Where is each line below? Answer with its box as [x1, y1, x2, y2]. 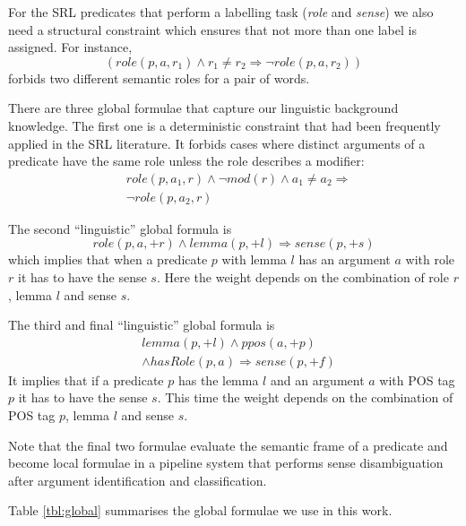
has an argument [298, 250, 391, 269]
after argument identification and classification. [8, 470, 267, 489]
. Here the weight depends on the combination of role [156, 268, 449, 286]
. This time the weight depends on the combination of [157, 388, 453, 407]
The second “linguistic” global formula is [8, 219, 232, 237]
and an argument [270, 370, 365, 389]
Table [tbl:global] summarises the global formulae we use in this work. [8, 501, 393, 520]
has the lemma [177, 370, 259, 389]
